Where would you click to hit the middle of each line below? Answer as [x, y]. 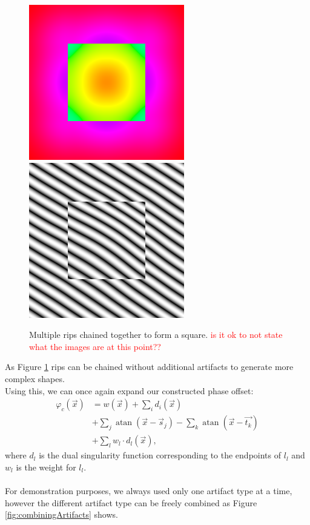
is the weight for [46, 467]
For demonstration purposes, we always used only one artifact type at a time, [149, 491]
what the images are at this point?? [95, 346]
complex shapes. [35, 378]
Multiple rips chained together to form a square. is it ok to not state [156, 335]
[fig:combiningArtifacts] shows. [61, 514]
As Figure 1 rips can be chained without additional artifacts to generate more [149, 367]
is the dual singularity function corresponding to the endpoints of [160, 455]
